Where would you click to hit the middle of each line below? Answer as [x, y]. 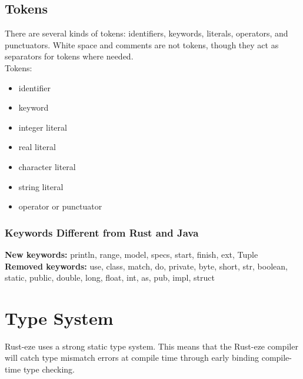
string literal [41, 186]
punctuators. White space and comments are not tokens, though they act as [142, 44]
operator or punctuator [60, 206]
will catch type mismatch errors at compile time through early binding [132, 358]
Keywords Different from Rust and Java [102, 232]
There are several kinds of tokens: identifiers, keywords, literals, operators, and [146, 33]
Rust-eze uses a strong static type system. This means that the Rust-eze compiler [151, 346]
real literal [37, 147]
